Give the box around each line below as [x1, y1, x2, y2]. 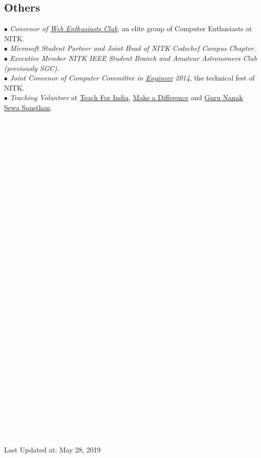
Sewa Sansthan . [4, 102, 52, 112]
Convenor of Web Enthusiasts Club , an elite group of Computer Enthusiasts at [10, 23, 252, 34]
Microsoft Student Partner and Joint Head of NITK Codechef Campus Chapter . [10, 43, 255, 53]
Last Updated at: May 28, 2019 [4, 444, 101, 455]
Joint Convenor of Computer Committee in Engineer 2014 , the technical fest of [10, 72, 255, 83]
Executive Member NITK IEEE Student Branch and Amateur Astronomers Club [10, 52, 257, 63]
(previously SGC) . [4, 62, 59, 73]
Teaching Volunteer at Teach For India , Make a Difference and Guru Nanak [10, 92, 243, 103]
